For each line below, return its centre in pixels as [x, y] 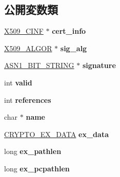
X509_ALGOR [28, 48]
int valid [18, 82]
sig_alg [74, 48]
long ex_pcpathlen [37, 168]
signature [99, 65]
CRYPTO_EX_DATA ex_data [56, 134]
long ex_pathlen [33, 151]
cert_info [69, 31]
